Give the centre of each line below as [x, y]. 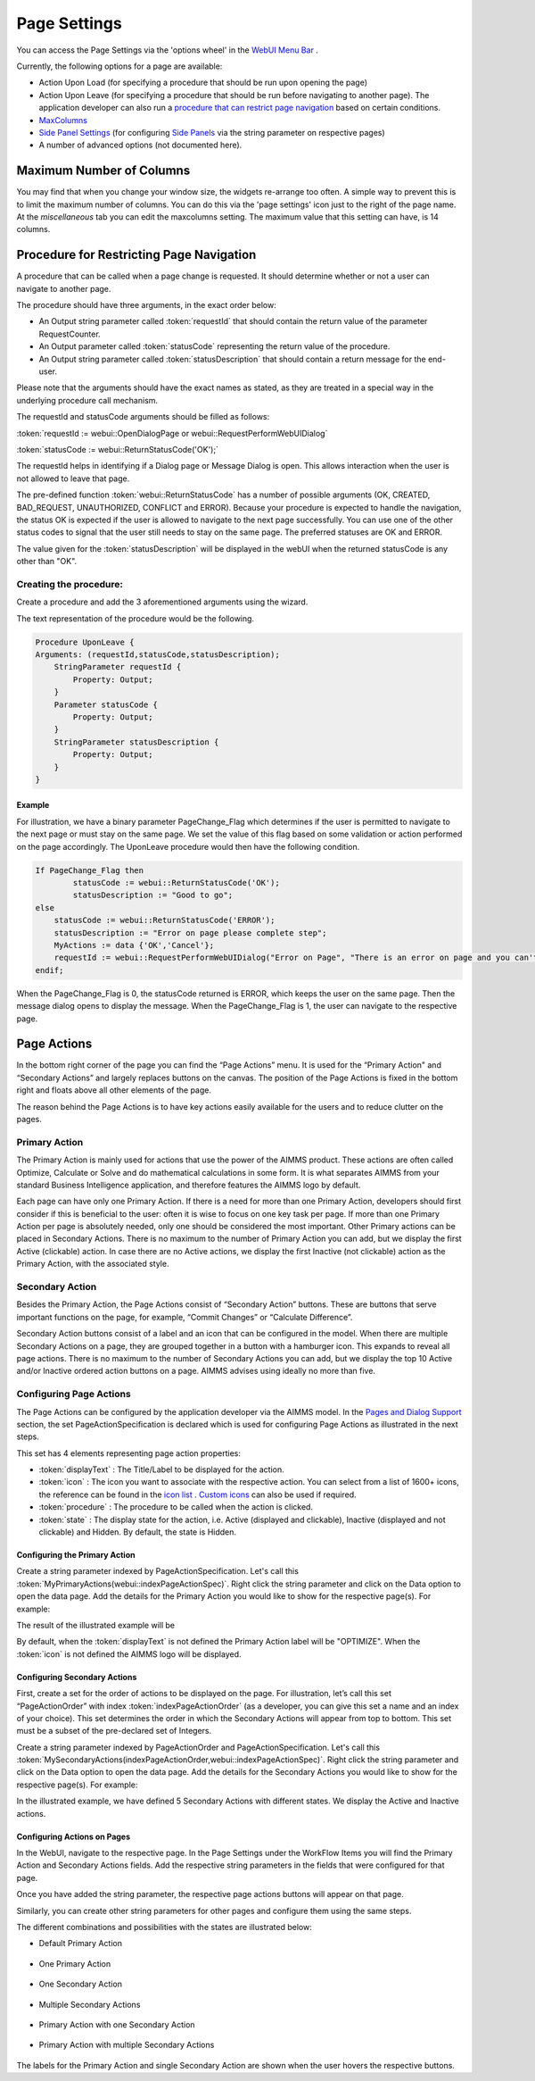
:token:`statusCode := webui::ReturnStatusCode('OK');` [117, 449]
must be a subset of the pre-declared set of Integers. [114, 1731]
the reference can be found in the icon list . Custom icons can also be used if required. [198, 1494]
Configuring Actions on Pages [74, 1836]
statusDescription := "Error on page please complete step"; [190, 932]
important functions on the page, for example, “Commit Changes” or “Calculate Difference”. [185, 1317]
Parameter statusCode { [106, 704]
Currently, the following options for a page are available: [119, 66]
